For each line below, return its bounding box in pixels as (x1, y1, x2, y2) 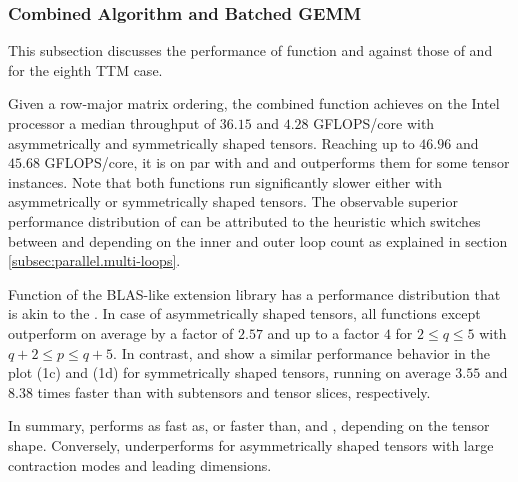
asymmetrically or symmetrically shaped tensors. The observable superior (8, 191, 458, 212)
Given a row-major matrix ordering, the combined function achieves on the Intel (8, 93, 500, 114)
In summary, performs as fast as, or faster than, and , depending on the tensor (8, 415, 490, 436)
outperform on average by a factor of (8, 322, 234, 343)
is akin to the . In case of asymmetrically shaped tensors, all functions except (8, 303, 481, 324)
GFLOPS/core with (313, 113, 435, 133)
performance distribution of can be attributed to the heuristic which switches (8, 210, 481, 231)
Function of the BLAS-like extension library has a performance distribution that (8, 283, 501, 304)
